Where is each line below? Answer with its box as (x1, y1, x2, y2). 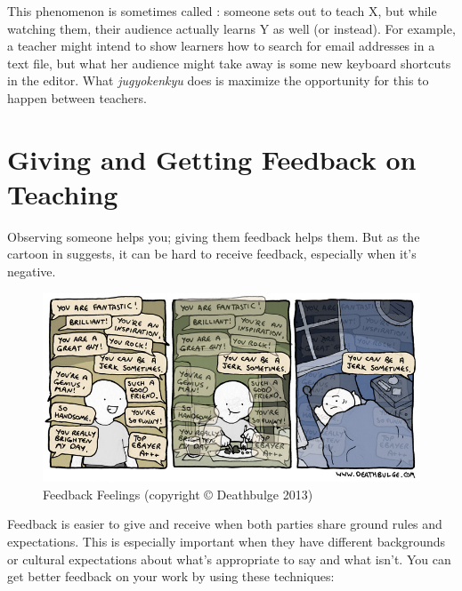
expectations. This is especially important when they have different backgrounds (7, 532, 446, 550)
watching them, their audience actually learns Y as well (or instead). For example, (7, 19, 456, 37)
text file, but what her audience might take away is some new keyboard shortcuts (7, 53, 451, 72)
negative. (7, 262, 56, 281)
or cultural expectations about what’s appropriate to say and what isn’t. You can (7, 549, 451, 568)
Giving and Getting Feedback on (7, 140, 417, 177)
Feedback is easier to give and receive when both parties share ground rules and (7, 515, 442, 533)
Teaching (7, 175, 118, 212)
